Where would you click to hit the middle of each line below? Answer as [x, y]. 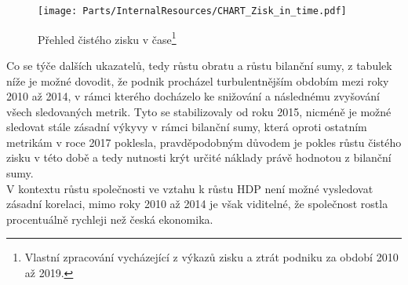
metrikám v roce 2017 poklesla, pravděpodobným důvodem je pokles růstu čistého [204, 142]
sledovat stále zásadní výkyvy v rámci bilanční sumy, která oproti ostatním [187, 127]
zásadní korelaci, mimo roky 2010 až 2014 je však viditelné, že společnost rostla [197, 204]
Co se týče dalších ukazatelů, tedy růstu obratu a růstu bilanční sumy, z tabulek [199, 65]
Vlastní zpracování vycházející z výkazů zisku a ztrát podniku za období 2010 [211, 257]
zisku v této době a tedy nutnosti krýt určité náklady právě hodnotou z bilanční [199, 157]
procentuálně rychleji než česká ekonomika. [110, 219]
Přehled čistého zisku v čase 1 [107, 38]
